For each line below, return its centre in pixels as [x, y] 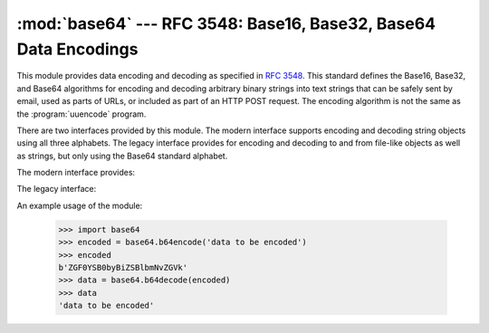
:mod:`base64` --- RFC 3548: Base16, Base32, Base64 [226, 24]
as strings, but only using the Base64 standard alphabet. [122, 156]
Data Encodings [77, 49]
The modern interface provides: [76, 173]
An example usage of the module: [80, 205]
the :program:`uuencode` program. [81, 114]
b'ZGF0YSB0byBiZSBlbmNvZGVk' [123, 268]
